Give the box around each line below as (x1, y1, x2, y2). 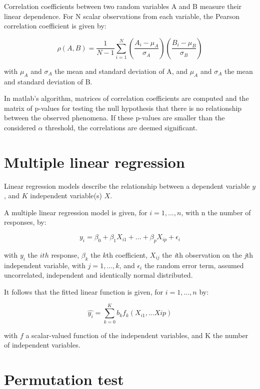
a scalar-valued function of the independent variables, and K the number (25, 330, 248, 340)
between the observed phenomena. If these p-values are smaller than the (4, 112, 225, 123)
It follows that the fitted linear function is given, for (4, 286, 163, 297)
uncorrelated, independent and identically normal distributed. (4, 270, 193, 280)
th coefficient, (106, 249, 148, 260)
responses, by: (4, 217, 46, 227)
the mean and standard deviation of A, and (54, 65, 187, 76)
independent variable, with (4, 260, 86, 270)
